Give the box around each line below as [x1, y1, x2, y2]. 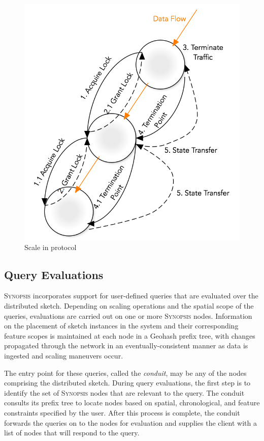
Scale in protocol [24, 241, 77, 252]
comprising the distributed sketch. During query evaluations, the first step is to [4, 377, 251, 388]
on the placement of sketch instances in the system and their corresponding [4, 320, 239, 331]
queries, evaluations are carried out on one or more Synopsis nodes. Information [4, 310, 252, 321]
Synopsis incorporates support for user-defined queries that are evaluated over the [4, 290, 258, 301]
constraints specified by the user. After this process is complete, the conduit [4, 407, 240, 418]
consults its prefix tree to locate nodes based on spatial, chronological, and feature [4, 397, 260, 408]
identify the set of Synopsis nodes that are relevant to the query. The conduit [4, 387, 245, 398]
